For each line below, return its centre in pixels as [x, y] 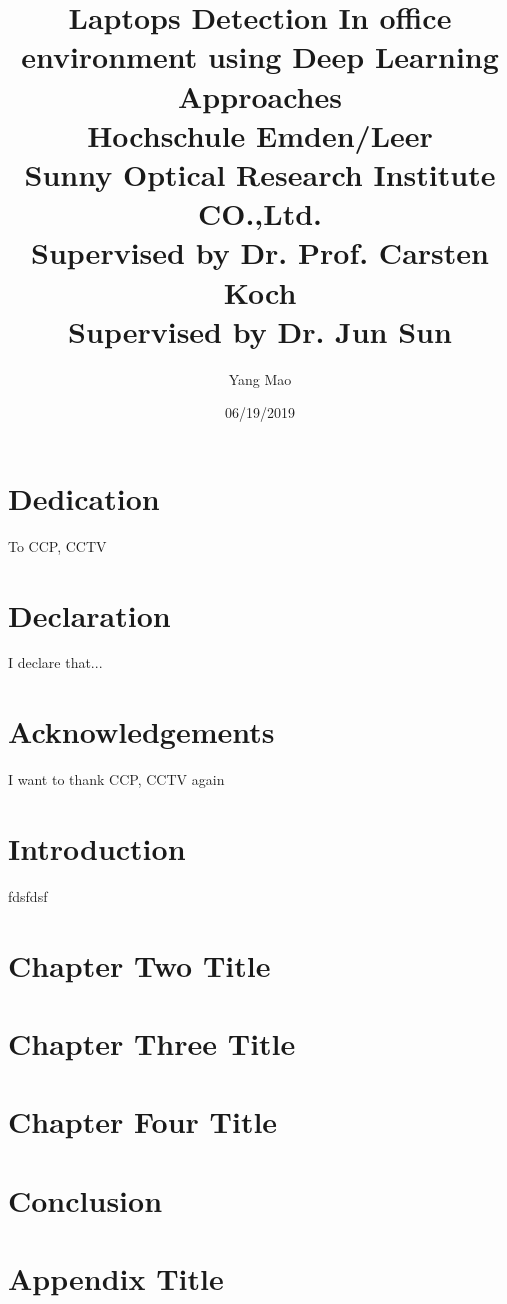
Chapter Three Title [152, 1043]
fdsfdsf [28, 895]
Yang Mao [260, 378]
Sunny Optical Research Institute [260, 173]
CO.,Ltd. [260, 213]
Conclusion [85, 1199]
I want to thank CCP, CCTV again [116, 779]
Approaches [260, 95]
